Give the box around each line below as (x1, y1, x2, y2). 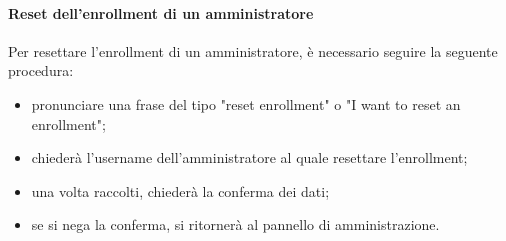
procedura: (8, 60, 74, 81)
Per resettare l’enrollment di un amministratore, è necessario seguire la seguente (8, 40, 498, 61)
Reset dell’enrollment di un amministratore (8, 2, 314, 23)
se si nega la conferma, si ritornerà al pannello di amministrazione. (31, 214, 440, 235)
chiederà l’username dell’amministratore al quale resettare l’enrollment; (31, 147, 468, 168)
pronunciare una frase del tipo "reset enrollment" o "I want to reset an (31, 93, 461, 114)
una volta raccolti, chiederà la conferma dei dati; (31, 180, 330, 201)
